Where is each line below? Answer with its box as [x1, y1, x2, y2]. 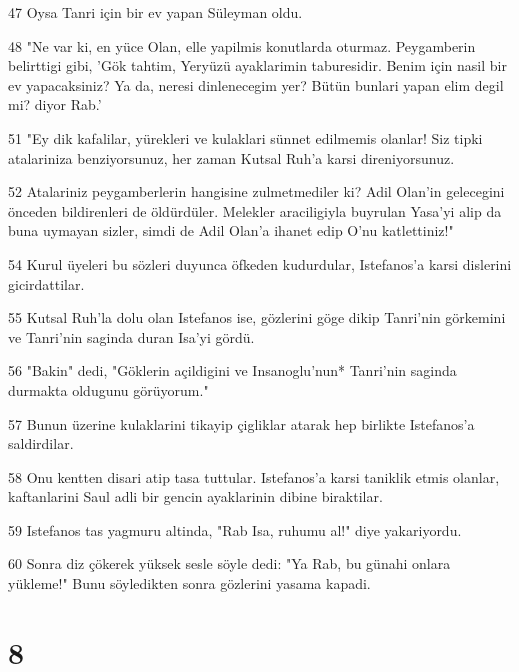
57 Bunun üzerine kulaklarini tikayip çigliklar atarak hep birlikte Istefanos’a [8, 413, 475, 434]
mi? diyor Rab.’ [8, 94, 102, 115]
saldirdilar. [8, 433, 74, 454]
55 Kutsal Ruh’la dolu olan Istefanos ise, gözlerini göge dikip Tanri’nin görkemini [8, 307, 506, 328]
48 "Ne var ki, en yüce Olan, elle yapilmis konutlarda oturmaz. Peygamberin [8, 35, 476, 56]
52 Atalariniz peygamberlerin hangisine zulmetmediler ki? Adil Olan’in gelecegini [8, 181, 505, 202]
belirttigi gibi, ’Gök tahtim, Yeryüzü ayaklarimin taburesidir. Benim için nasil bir [8, 55, 507, 76]
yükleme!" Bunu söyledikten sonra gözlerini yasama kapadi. [8, 573, 371, 594]
